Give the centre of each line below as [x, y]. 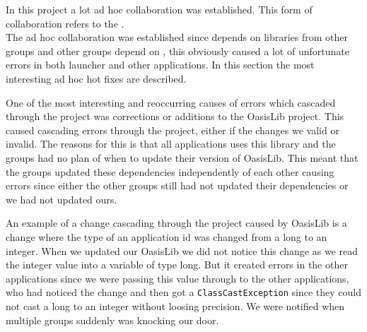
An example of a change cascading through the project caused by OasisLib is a [176, 223]
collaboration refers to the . [65, 23]
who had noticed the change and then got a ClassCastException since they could [184, 292]
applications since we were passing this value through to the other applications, [177, 278]
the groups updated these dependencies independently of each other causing [170, 171]
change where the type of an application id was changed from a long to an [167, 236]
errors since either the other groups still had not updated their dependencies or [177, 185]
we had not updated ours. [62, 199]
